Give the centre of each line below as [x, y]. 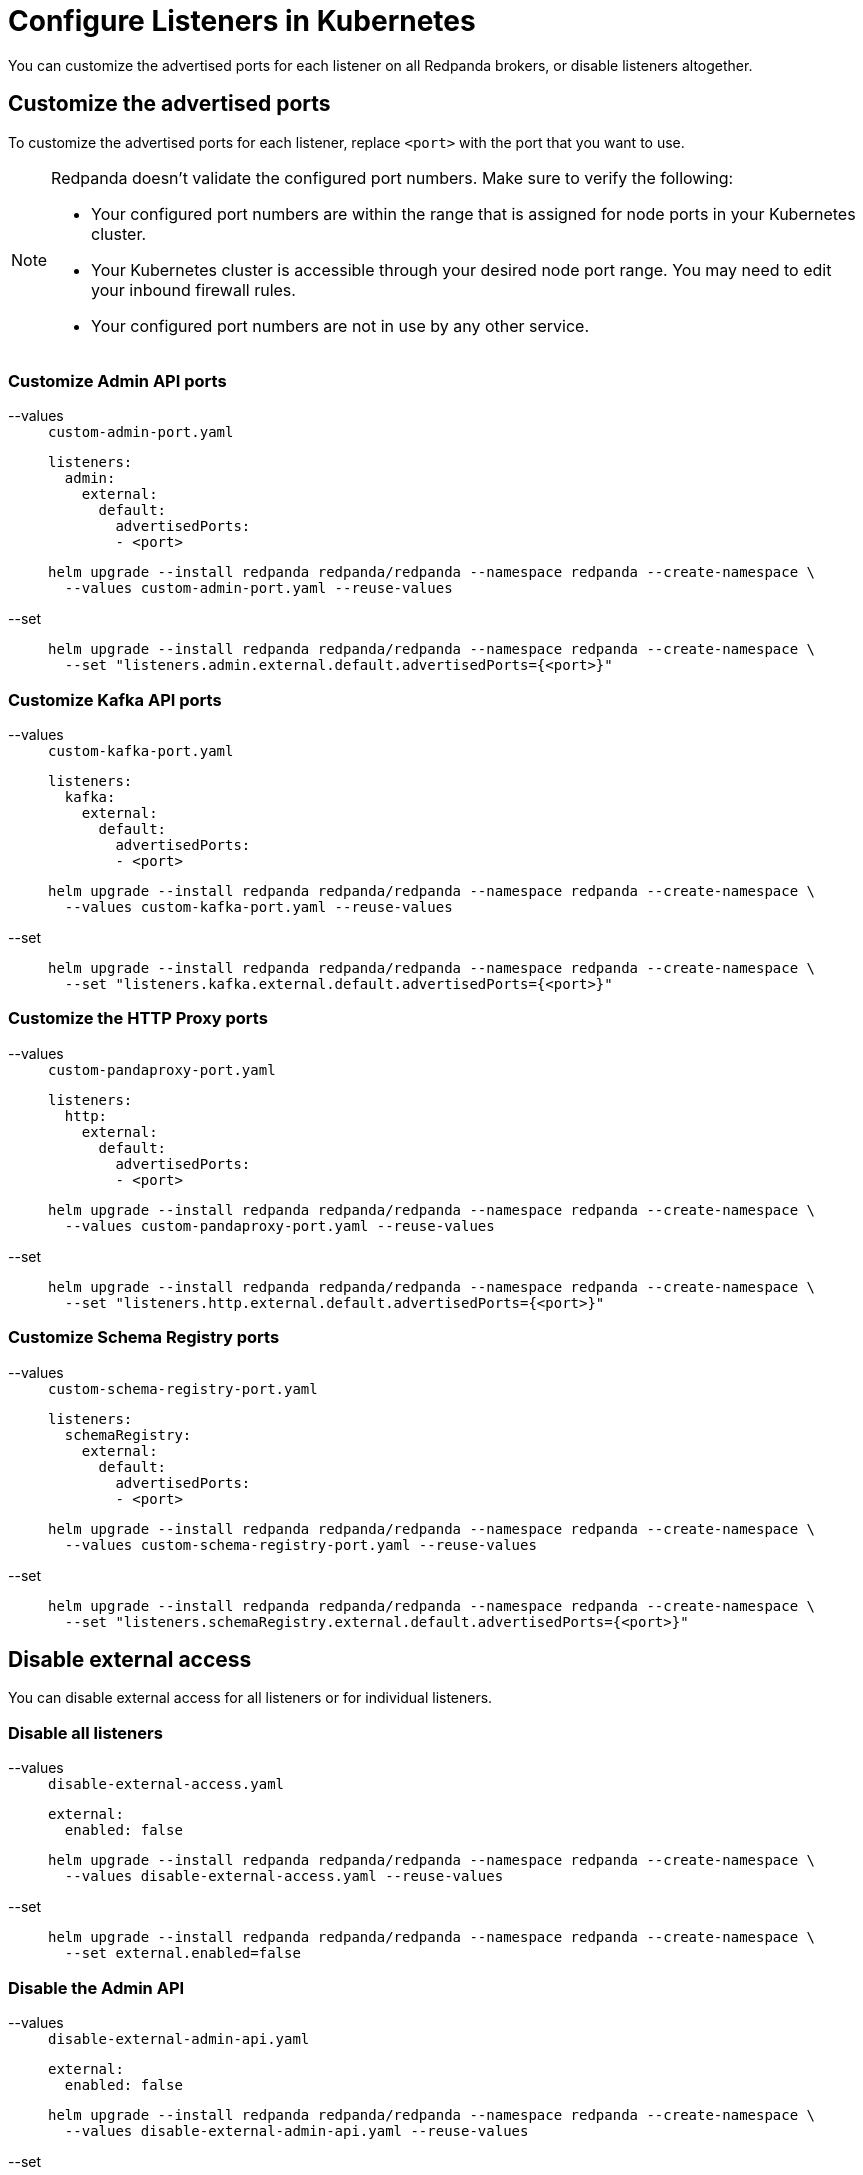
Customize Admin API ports [117, 380]
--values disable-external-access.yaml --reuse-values [284, 1876]
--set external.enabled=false [182, 1953]
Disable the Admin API [96, 1987]
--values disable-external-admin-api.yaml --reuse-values [296, 2130]
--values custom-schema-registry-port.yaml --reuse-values [300, 1544]
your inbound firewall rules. [193, 289]
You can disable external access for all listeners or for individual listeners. [250, 1698]
